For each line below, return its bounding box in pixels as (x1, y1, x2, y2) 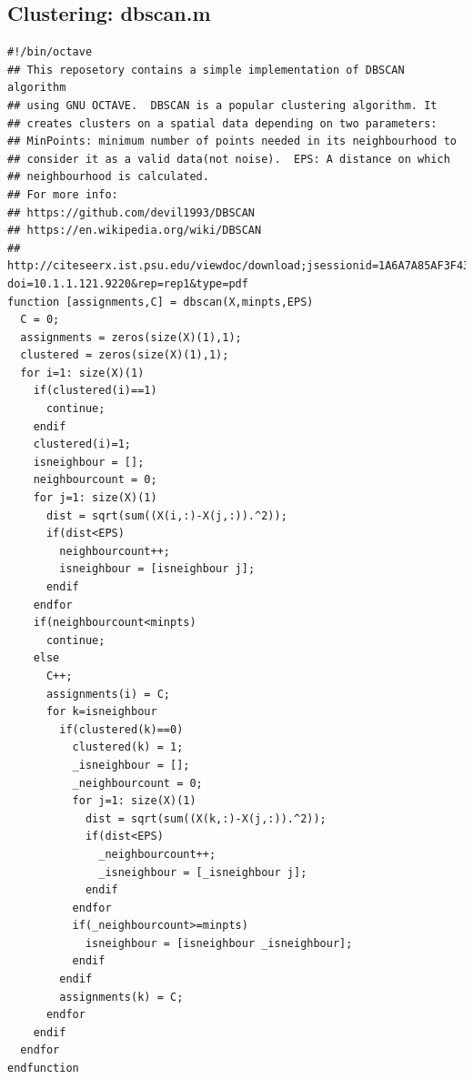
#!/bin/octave (7, 45, 93, 59)
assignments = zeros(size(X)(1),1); (20, 330, 242, 344)
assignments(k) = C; (59, 990, 184, 1003)
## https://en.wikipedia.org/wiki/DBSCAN (7, 224, 262, 237)
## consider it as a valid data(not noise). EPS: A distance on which (7, 152, 450, 166)
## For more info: (7, 187, 118, 201)
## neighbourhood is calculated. (7, 170, 209, 184)
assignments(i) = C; (45, 687, 170, 701)
